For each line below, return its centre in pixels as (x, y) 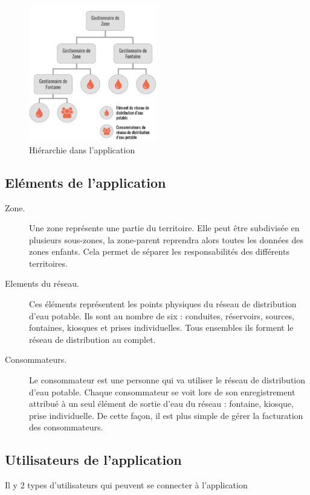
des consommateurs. (66, 427)
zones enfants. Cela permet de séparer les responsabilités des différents (159, 251)
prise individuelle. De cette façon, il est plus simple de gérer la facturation (166, 415)
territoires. (48, 263)
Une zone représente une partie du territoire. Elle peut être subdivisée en (164, 228)
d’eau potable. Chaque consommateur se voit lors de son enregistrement (162, 391)
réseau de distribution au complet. (92, 339)
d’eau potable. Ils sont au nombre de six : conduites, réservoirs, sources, (162, 315)
